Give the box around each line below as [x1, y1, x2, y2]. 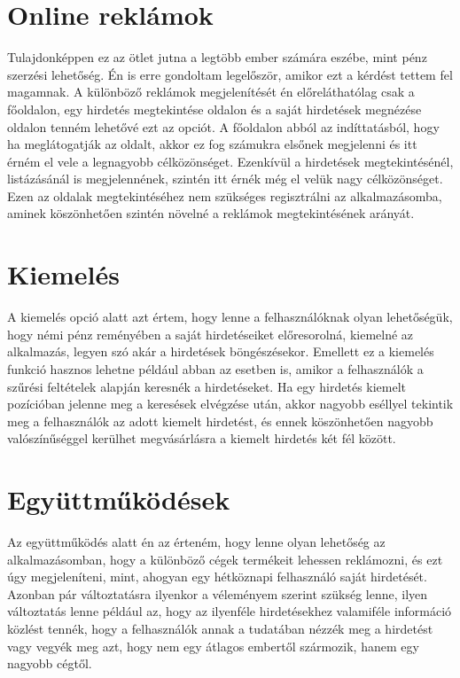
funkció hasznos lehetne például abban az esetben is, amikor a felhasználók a [7, 359, 424, 378]
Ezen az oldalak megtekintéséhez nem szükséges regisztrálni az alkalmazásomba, [7, 186, 442, 205]
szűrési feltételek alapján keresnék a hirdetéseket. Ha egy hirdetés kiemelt [7, 377, 407, 395]
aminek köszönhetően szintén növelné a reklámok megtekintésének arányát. [7, 204, 415, 222]
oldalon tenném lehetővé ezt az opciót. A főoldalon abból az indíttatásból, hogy [7, 117, 440, 136]
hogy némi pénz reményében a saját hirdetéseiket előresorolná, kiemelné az [7, 324, 414, 343]
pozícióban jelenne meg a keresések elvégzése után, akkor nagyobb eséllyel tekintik [7, 394, 454, 413]
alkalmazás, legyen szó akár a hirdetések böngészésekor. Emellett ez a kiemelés [7, 342, 434, 361]
